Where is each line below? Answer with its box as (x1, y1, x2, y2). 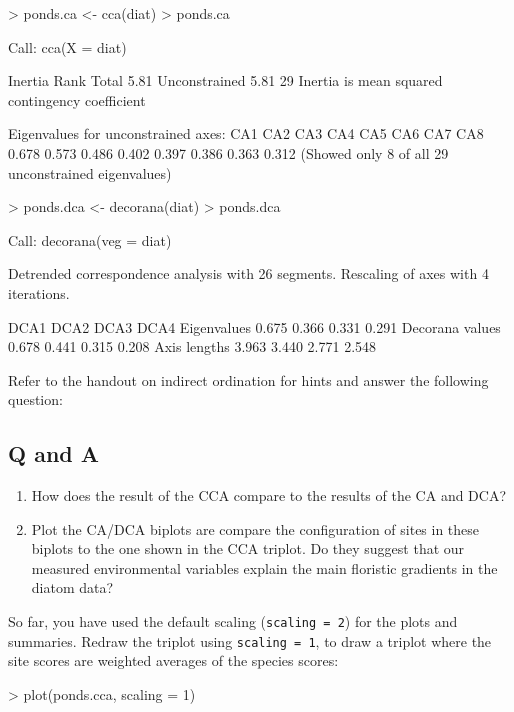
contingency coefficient (8, 89, 146, 110)
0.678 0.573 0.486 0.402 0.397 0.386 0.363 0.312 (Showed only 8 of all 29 (8, 142, 449, 163)
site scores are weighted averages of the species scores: (8, 650, 339, 671)
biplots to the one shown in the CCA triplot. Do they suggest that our (31, 538, 465, 559)
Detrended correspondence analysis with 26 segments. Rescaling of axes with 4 (8, 263, 489, 284)
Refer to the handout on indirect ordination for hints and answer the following (8, 369, 489, 390)
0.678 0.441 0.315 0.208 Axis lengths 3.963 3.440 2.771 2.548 (8, 336, 377, 357)
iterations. (8, 282, 70, 303)
